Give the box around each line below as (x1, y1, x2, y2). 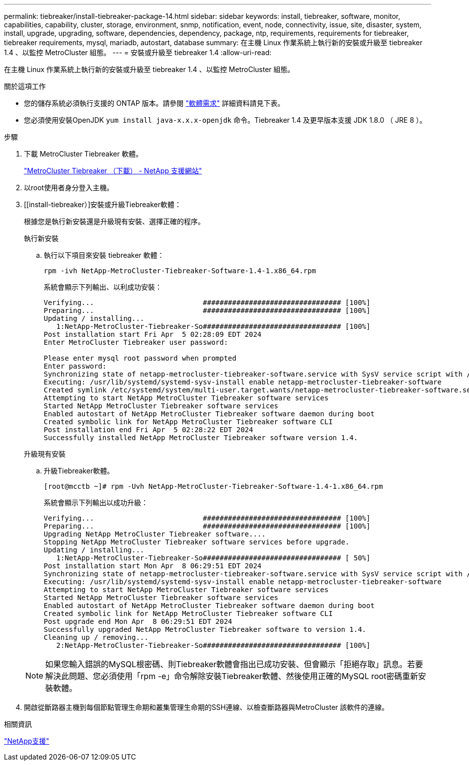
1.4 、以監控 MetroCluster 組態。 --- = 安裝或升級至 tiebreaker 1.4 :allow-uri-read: (4, 48, 272, 57)
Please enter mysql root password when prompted (44, 354, 236, 362)
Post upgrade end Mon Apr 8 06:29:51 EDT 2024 (44, 617, 233, 625)
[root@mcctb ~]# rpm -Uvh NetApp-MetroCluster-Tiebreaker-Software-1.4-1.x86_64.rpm (44, 482, 383, 490)
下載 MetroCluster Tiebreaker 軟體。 (24, 150, 143, 158)
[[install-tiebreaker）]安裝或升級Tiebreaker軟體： (24, 200, 181, 209)
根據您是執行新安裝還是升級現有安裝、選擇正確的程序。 (24, 217, 205, 226)
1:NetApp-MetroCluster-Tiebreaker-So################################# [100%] (56, 322, 371, 330)
